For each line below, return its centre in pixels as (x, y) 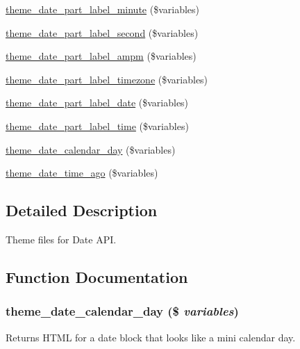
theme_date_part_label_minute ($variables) (103, 9)
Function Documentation (97, 276)
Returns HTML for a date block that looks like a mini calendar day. (151, 337)
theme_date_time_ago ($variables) (82, 173)
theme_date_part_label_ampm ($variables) (101, 56)
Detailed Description (82, 210)
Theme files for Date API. (61, 239)
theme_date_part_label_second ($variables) (102, 32)
